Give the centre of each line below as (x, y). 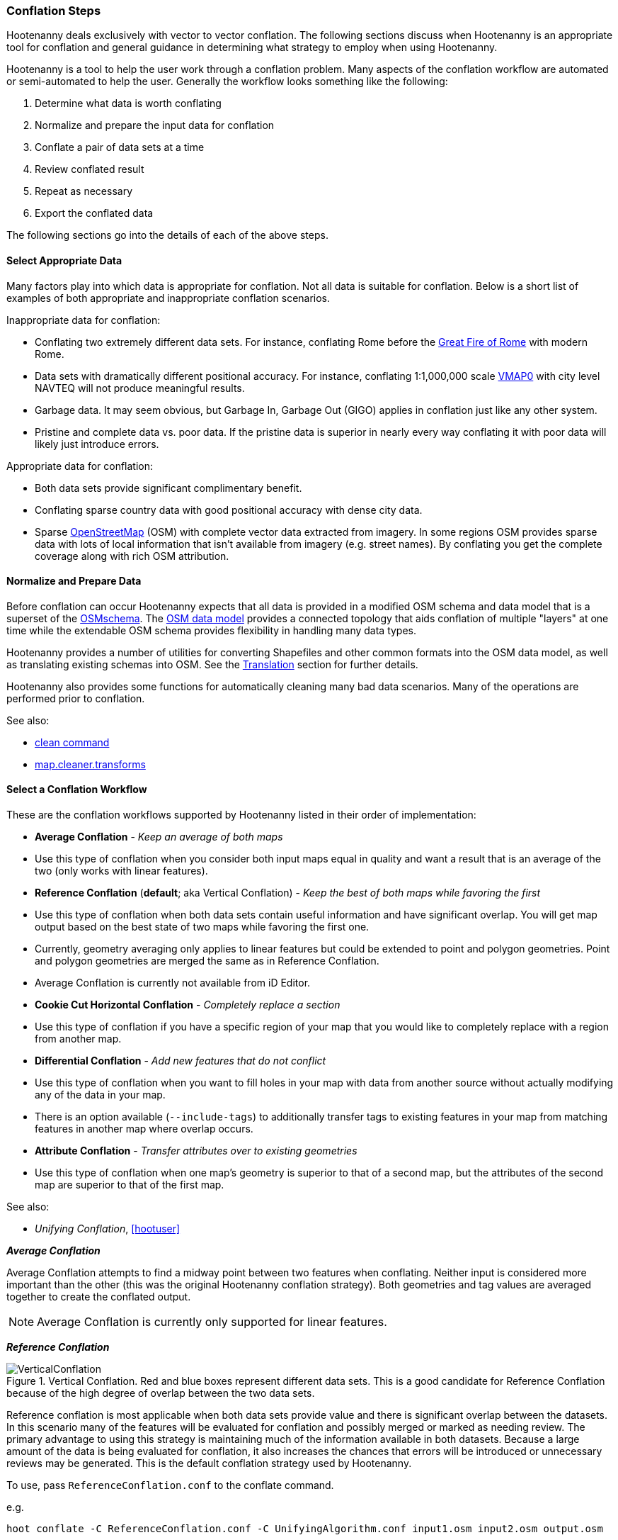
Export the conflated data (94, 213)
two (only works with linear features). (121, 871)
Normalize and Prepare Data (74, 581)
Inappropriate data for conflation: (84, 320)
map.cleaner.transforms (90, 764)
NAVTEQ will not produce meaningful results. (140, 388)
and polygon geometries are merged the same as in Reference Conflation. (207, 961)
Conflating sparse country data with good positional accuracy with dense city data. (229, 510)
